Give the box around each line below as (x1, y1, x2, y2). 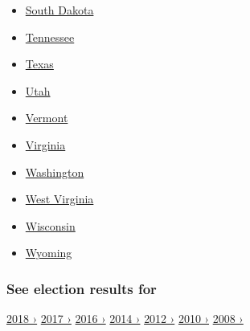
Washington (25, 163, 84, 180)
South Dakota (25, 2, 94, 18)
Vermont (25, 109, 68, 126)
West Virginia (25, 190, 94, 207)
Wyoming (25, 244, 72, 261)
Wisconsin (25, 217, 76, 234)
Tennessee (25, 28, 75, 45)
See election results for (6, 278, 157, 298)
